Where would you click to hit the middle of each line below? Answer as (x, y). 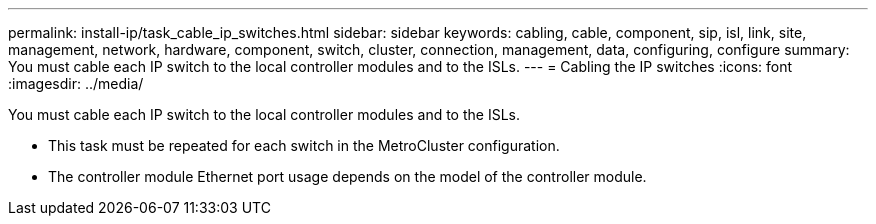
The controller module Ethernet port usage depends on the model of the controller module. (347, 176)
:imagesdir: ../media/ (76, 83)
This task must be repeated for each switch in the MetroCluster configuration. (304, 145)
